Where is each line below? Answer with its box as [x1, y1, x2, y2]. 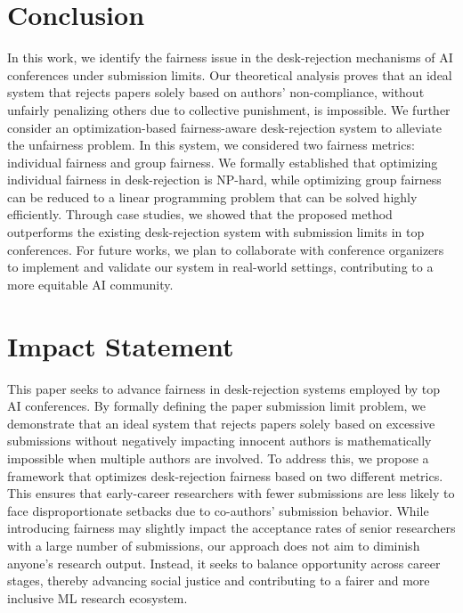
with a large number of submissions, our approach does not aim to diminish [7, 535, 420, 554]
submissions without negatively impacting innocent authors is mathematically [7, 431, 432, 450]
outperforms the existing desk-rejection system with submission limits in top [7, 223, 425, 241]
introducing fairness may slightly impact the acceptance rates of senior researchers [7, 519, 456, 537]
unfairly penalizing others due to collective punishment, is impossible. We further [7, 100, 451, 119]
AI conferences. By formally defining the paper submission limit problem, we [7, 396, 426, 415]
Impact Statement [7, 327, 234, 364]
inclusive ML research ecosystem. [7, 588, 188, 607]
